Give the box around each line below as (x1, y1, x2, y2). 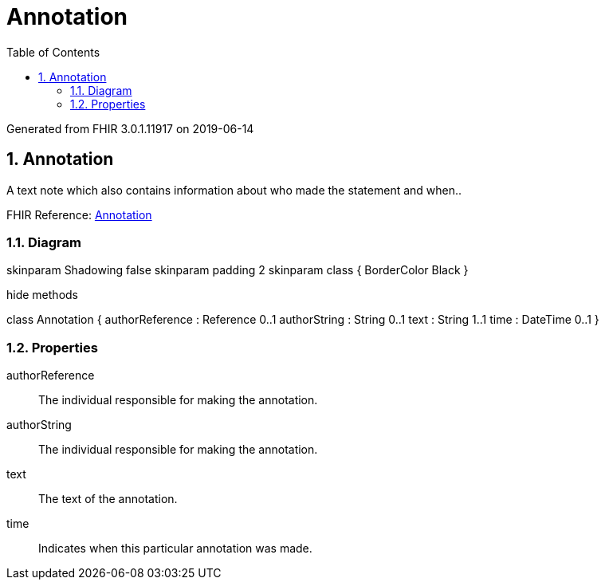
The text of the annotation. (38, 492, 178, 506)
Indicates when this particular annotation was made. (38, 541, 312, 556)
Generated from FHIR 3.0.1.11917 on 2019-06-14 (6, 121, 254, 136)
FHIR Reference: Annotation (6, 207, 152, 222)
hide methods (6, 288, 78, 302)
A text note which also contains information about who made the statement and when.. (6, 183, 462, 197)
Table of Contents (6, 45, 100, 59)
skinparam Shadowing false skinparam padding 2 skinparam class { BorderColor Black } (6, 263, 469, 277)
